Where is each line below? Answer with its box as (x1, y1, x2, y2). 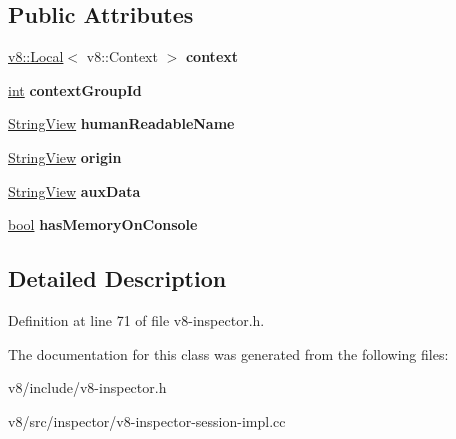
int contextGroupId (8, 79, 142, 100)
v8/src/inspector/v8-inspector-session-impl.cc (8, 410, 286, 431)
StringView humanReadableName (8, 113, 235, 134)
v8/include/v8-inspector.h (8, 377, 167, 398)
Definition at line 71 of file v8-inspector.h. (8, 309, 265, 330)
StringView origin (8, 146, 122, 167)
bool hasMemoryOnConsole (8, 214, 198, 235)
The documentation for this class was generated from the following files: (8, 343, 449, 364)
